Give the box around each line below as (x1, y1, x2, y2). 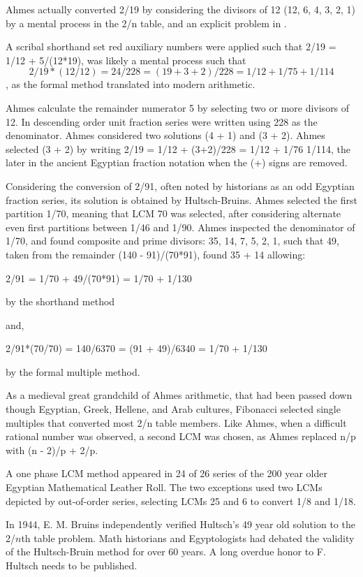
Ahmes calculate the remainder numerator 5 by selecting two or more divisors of (6, 100, 350, 115)
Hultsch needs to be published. (6, 558, 138, 572)
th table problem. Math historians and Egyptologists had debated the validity (21, 530, 355, 545)
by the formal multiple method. (6, 364, 140, 379)
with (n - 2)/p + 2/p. (6, 442, 98, 457)
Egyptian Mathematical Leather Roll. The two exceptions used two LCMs (6, 480, 323, 495)
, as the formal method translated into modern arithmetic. (6, 77, 255, 92)
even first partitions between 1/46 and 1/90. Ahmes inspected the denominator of (6, 219, 355, 234)
